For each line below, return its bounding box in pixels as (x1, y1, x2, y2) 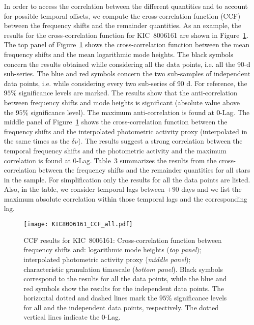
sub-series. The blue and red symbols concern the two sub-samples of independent (4, 68, 251, 79)
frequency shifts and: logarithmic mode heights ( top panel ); (24, 244, 201, 255)
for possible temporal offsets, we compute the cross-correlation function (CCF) (4, 10, 241, 21)
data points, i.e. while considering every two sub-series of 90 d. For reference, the (4, 78, 248, 88)
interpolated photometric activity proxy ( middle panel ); (24, 254, 191, 264)
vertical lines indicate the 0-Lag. (24, 312, 121, 322)
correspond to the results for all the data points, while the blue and (24, 273, 227, 284)
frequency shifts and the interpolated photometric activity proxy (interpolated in (4, 126, 248, 136)
